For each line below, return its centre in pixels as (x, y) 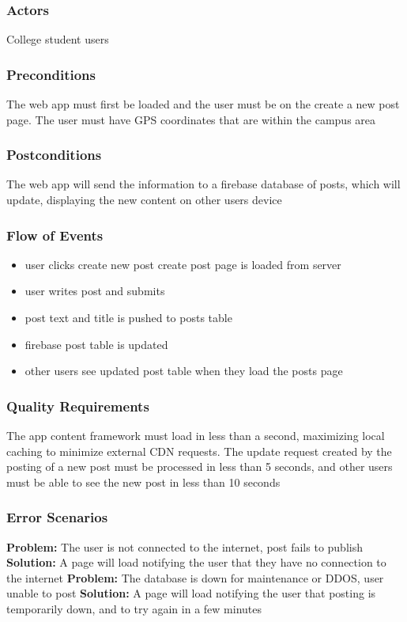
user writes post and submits (95, 291)
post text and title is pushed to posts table (128, 318)
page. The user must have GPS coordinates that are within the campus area (191, 119)
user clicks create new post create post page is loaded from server (183, 264)
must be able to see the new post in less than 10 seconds (143, 482)
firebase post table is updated (96, 344)
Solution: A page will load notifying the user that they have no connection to (196, 562)
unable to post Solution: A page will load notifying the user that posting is (191, 593)
